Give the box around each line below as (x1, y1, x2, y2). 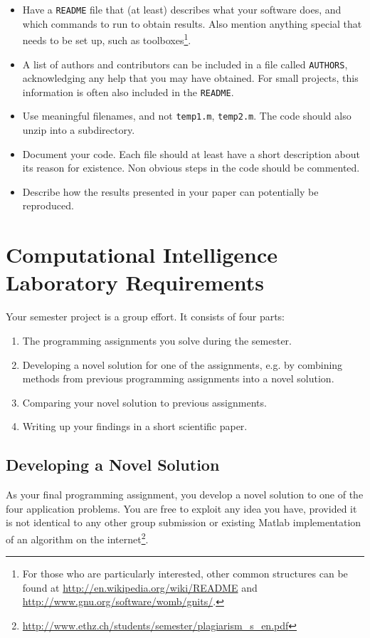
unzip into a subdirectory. (22, 122, 135, 137)
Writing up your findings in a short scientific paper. (22, 419, 248, 434)
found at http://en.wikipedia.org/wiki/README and (22, 580, 258, 595)
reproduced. (22, 198, 74, 213)
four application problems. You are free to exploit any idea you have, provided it (6, 501, 357, 516)
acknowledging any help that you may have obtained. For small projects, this (22, 70, 359, 85)
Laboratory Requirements (6, 268, 265, 297)
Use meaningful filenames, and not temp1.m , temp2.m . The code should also (22, 108, 351, 123)
